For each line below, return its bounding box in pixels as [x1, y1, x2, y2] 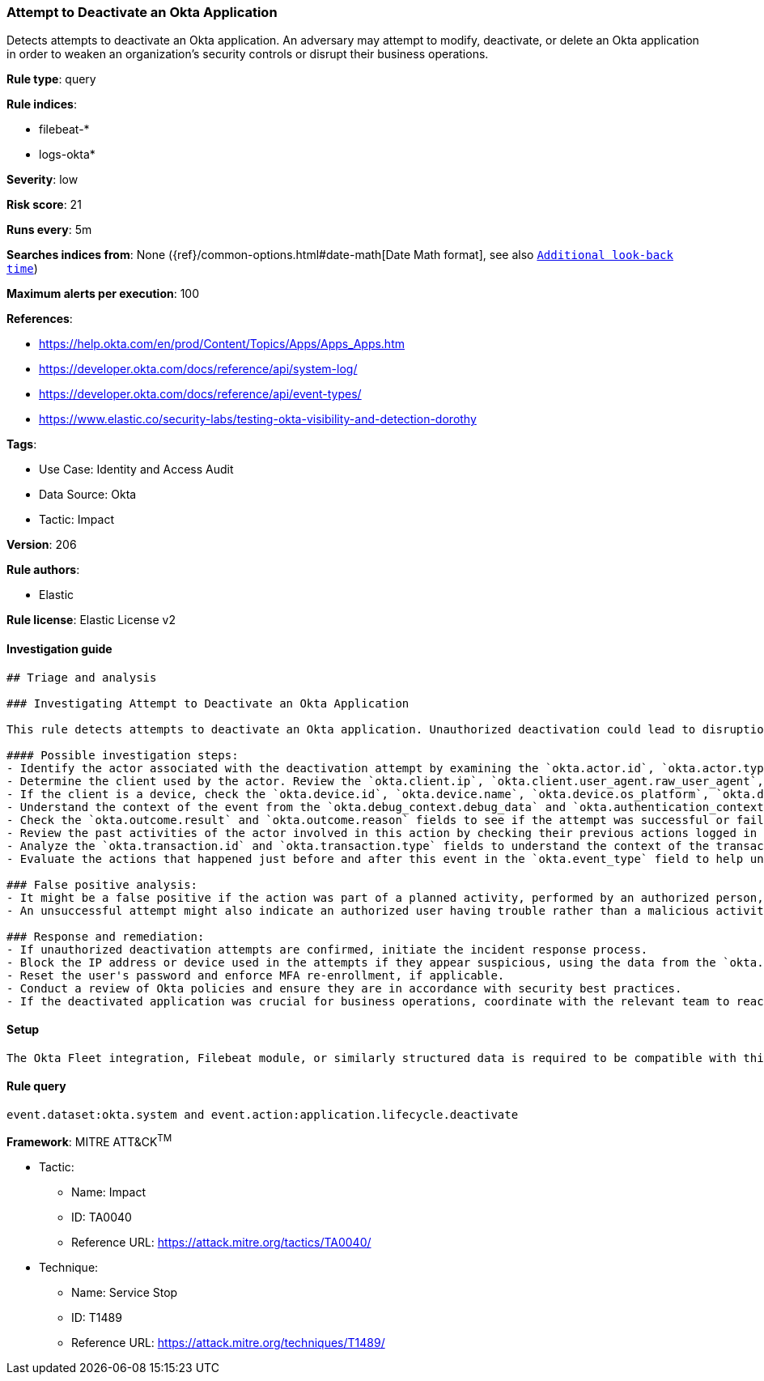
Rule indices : [6, 97, 77, 112]
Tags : [6, 437, 37, 452]
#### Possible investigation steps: [6, 748, 239, 762]
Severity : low [6, 172, 79, 187]
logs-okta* [39, 147, 95, 162]
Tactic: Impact [39, 512, 114, 527]
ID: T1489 [71, 1310, 122, 1324]
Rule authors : [6, 563, 80, 577]
